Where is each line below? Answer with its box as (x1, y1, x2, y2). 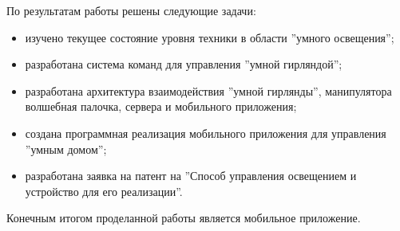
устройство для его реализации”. (25, 182, 183, 199)
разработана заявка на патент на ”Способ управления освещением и (25, 167, 357, 184)
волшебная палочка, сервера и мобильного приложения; (25, 98, 297, 115)
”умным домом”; (25, 140, 107, 157)
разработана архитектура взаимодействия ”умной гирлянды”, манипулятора (25, 82, 392, 99)
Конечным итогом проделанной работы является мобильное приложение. (6, 209, 361, 226)
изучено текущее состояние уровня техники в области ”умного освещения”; (25, 29, 394, 45)
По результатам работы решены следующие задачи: (6, 2, 256, 18)
